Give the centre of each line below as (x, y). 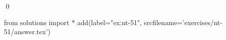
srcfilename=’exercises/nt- (183, 22)
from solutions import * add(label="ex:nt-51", (73, 22)
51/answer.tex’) (27, 32)
